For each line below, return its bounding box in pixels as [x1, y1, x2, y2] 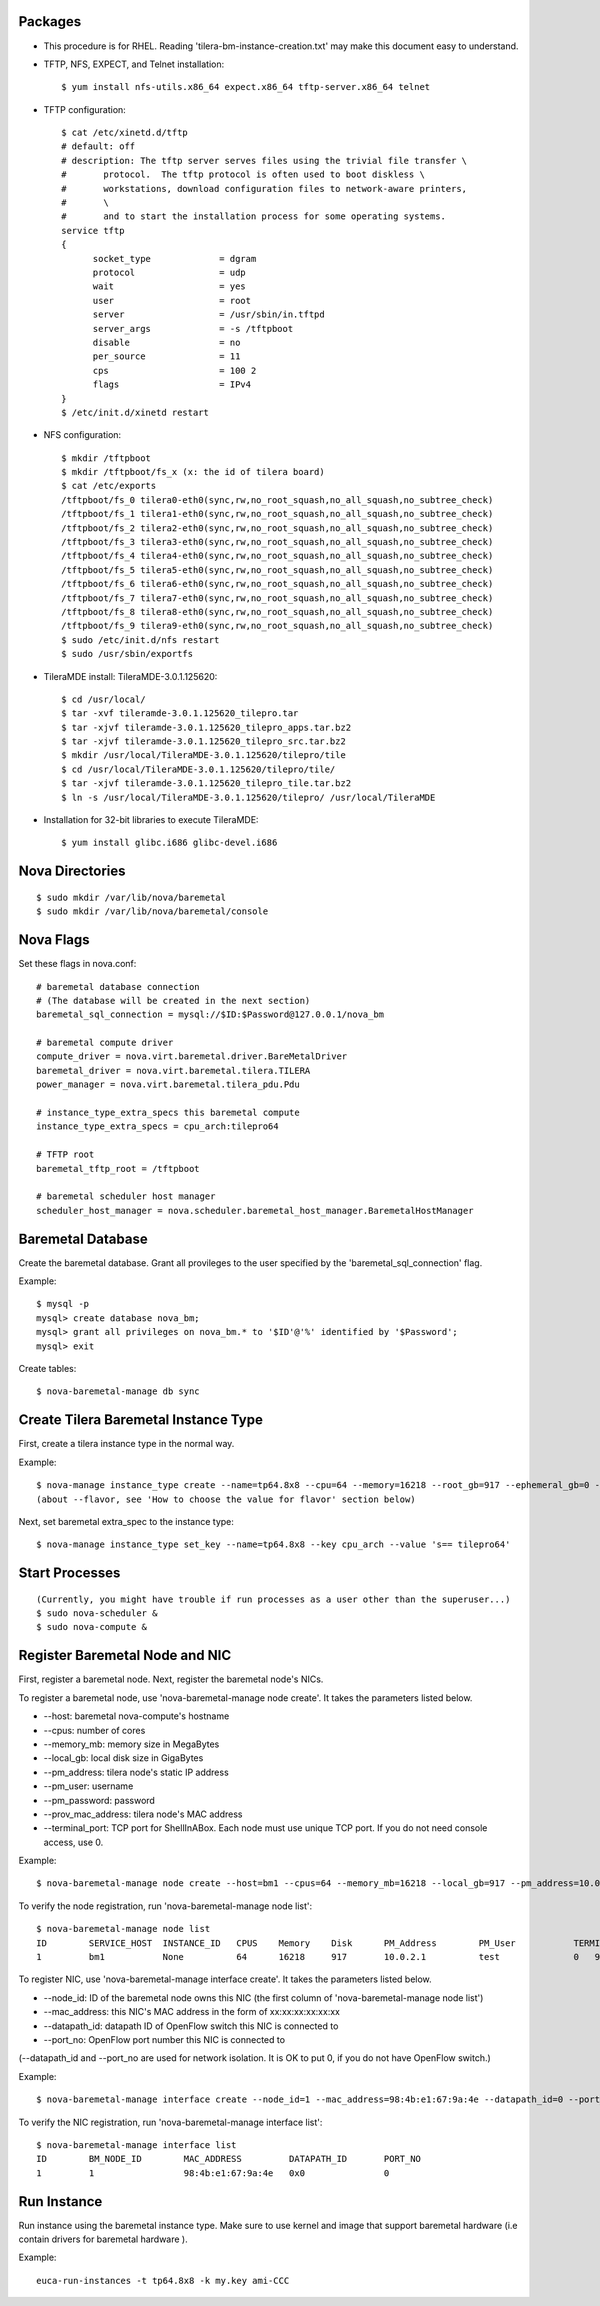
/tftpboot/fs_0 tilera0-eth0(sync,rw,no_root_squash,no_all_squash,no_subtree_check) [61, 494, 494, 505]
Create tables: [18, 1363, 77, 1375]
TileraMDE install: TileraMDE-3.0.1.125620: [43, 670, 218, 682]
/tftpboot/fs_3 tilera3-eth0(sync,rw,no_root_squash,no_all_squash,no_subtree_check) [61, 536, 494, 548]
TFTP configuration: [43, 103, 127, 115]
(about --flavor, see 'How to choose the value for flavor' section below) [36, 1493, 416, 1505]
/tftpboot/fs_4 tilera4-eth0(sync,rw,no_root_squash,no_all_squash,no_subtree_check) [61, 550, 494, 562]
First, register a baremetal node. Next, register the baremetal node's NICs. [18, 1673, 324, 1685]
